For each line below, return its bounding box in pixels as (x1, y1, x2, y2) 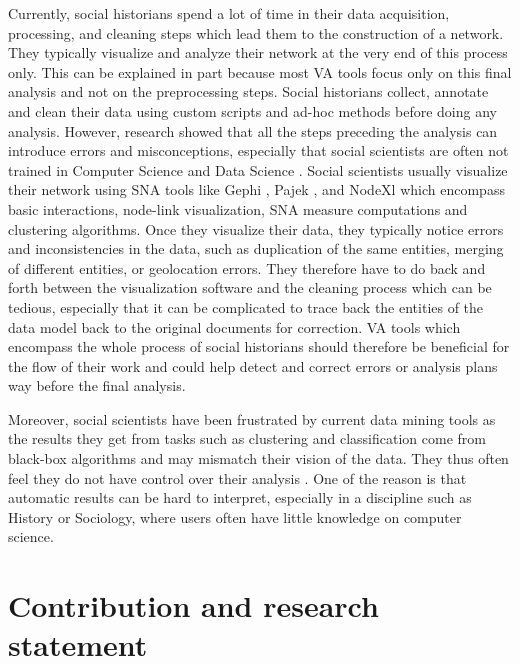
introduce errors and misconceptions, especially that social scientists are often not (8, 140, 509, 161)
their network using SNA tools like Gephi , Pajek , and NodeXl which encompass (8, 179, 505, 200)
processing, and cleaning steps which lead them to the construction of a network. (8, 22, 504, 43)
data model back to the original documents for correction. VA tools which (8, 316, 461, 337)
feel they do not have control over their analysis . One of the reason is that (8, 467, 467, 488)
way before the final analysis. (8, 375, 186, 396)
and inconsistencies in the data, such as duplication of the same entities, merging (8, 238, 504, 259)
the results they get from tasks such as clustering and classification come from (8, 428, 486, 449)
